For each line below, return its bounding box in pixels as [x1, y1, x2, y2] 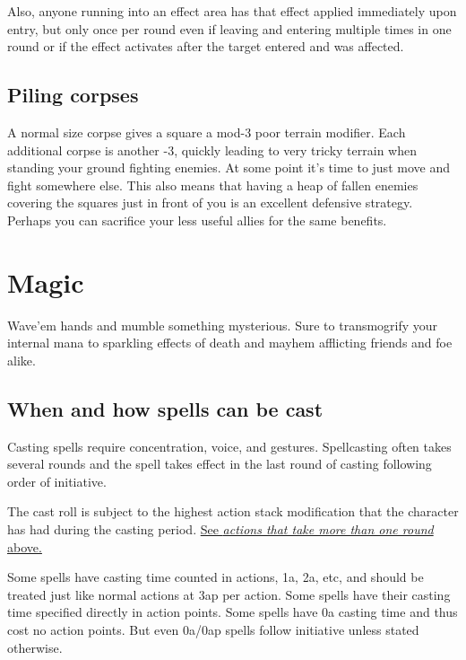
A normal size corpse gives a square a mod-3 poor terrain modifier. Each [7, 122, 406, 141]
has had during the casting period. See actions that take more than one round [7, 520, 434, 539]
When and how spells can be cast [7, 394, 324, 422]
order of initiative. [7, 471, 107, 490]
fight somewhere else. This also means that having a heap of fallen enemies [7, 175, 419, 194]
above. [7, 537, 42, 556]
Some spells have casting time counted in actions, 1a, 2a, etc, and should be [7, 568, 424, 586]
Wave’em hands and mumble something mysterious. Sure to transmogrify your [7, 315, 438, 334]
